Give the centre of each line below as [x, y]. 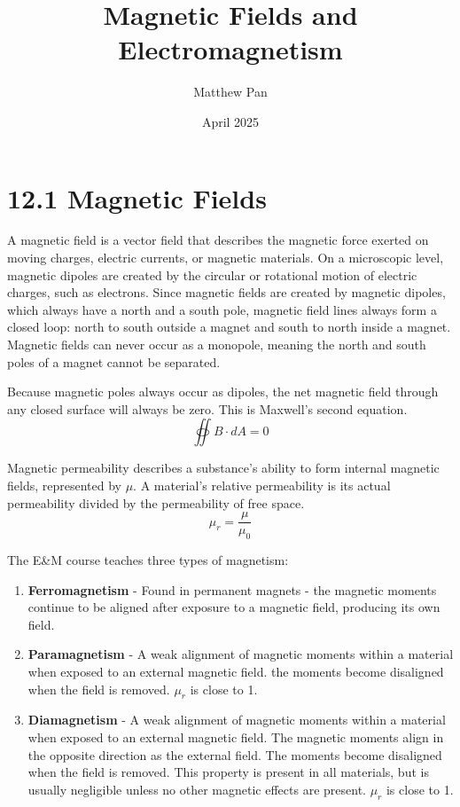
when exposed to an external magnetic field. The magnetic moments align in [236, 736]
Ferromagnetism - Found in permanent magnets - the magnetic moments [232, 589]
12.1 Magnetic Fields [137, 197]
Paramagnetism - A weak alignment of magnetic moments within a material [241, 654]
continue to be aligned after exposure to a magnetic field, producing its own [234, 607]
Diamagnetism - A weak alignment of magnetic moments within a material [237, 720]
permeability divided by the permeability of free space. [156, 502]
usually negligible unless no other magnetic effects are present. [197, 789]
